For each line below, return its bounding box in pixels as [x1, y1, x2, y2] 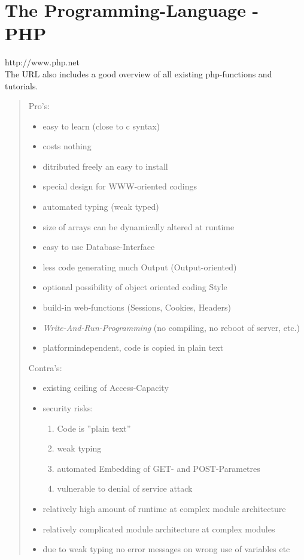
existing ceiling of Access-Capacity [42, 381, 169, 394]
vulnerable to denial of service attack [57, 482, 193, 495]
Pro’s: [28, 100, 50, 112]
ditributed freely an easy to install [42, 159, 168, 172]
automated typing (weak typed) [42, 200, 159, 213]
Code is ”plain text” [57, 421, 131, 434]
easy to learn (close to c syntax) [42, 119, 160, 132]
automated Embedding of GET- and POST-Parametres [57, 462, 260, 474]
